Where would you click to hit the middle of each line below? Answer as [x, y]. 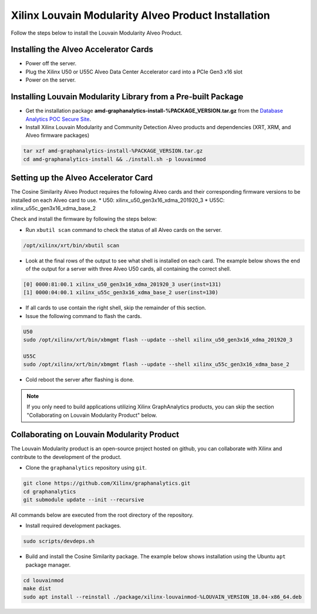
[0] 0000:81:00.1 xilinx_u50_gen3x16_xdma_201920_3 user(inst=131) [122, 284]
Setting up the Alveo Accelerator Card [82, 178]
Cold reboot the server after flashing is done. [80, 380]
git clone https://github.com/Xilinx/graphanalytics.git [107, 483]
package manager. [48, 565]
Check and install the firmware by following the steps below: [84, 219]
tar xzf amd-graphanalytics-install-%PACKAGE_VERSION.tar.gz [113, 151]
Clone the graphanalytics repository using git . [86, 468]
